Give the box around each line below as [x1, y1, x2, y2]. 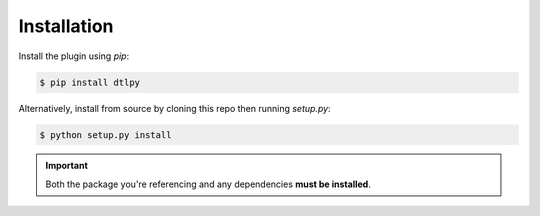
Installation [18, 15, 114, 37]
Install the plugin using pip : [18, 50, 130, 62]
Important [45, 160, 89, 172]
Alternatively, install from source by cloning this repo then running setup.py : [18, 102, 331, 114]
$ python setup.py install [39, 129, 172, 140]
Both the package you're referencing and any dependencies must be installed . [45, 178, 372, 190]
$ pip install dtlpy [39, 76, 140, 88]
